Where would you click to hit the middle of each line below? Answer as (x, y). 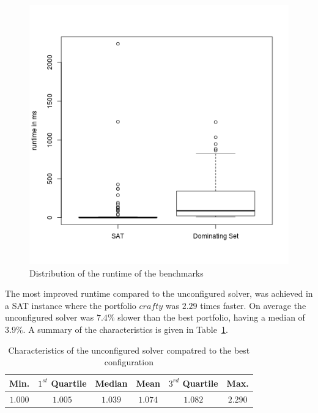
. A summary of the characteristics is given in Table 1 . (125, 329)
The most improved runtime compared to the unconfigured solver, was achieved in (159, 293)
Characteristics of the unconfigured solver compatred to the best (129, 350)
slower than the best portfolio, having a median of (211, 317)
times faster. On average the (253, 305)
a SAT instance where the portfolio (71, 305)
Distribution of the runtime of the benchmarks (116, 273)
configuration (129, 362)
